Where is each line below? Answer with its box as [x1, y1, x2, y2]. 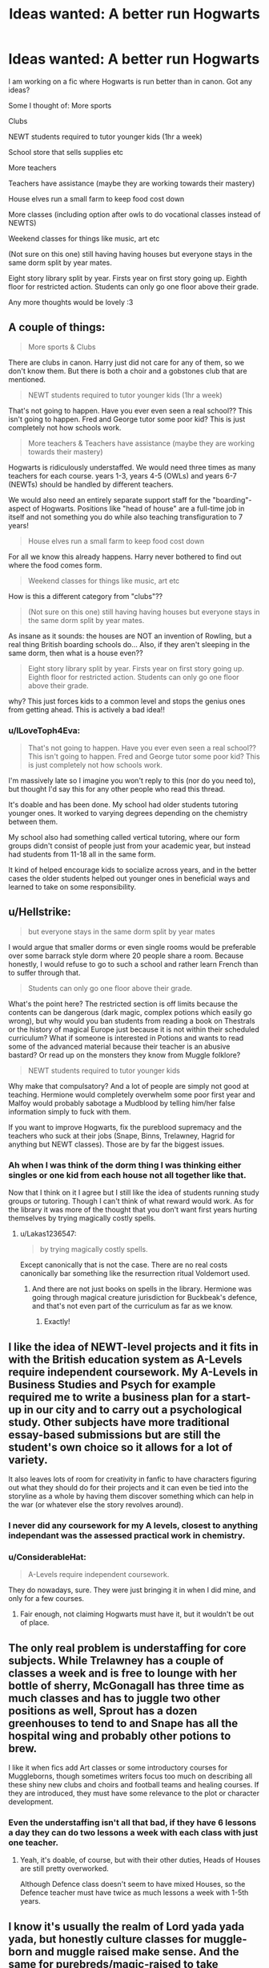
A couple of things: [8, 320, 106, 334]
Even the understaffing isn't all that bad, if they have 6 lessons [8, 1816, 257, 1827]
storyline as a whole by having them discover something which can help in [8, 1491, 254, 1501]
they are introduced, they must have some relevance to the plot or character [8, 1788, 260, 1798]
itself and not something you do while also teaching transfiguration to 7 [8, 511, 243, 522]
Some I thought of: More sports [8, 100, 112, 110]
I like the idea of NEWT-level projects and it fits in [8, 1340, 259, 1354]
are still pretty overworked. [19, 1864, 110, 1873]
